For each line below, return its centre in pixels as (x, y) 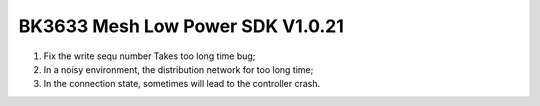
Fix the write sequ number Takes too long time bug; (149, 56)
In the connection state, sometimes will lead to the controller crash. (182, 84)
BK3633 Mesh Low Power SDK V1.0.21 (181, 26)
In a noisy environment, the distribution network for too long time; (178, 69)
